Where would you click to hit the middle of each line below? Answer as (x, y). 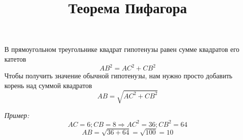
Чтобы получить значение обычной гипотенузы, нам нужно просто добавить (119, 76)
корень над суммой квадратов (48, 85)
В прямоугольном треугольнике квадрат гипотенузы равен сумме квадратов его (122, 49)
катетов (15, 58)
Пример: (17, 115)
